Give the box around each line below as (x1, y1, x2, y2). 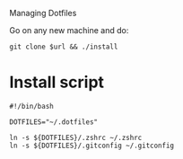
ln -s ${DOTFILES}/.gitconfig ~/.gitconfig (9, 141, 175, 150)
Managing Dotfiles (9, 8, 77, 18)
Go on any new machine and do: (9, 25, 129, 35)
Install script (9, 72, 105, 93)
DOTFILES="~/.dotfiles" (9, 117, 99, 127)
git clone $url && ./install (9, 42, 118, 51)
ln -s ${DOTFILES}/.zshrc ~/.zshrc (9, 133, 143, 142)
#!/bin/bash (9, 102, 54, 110)
